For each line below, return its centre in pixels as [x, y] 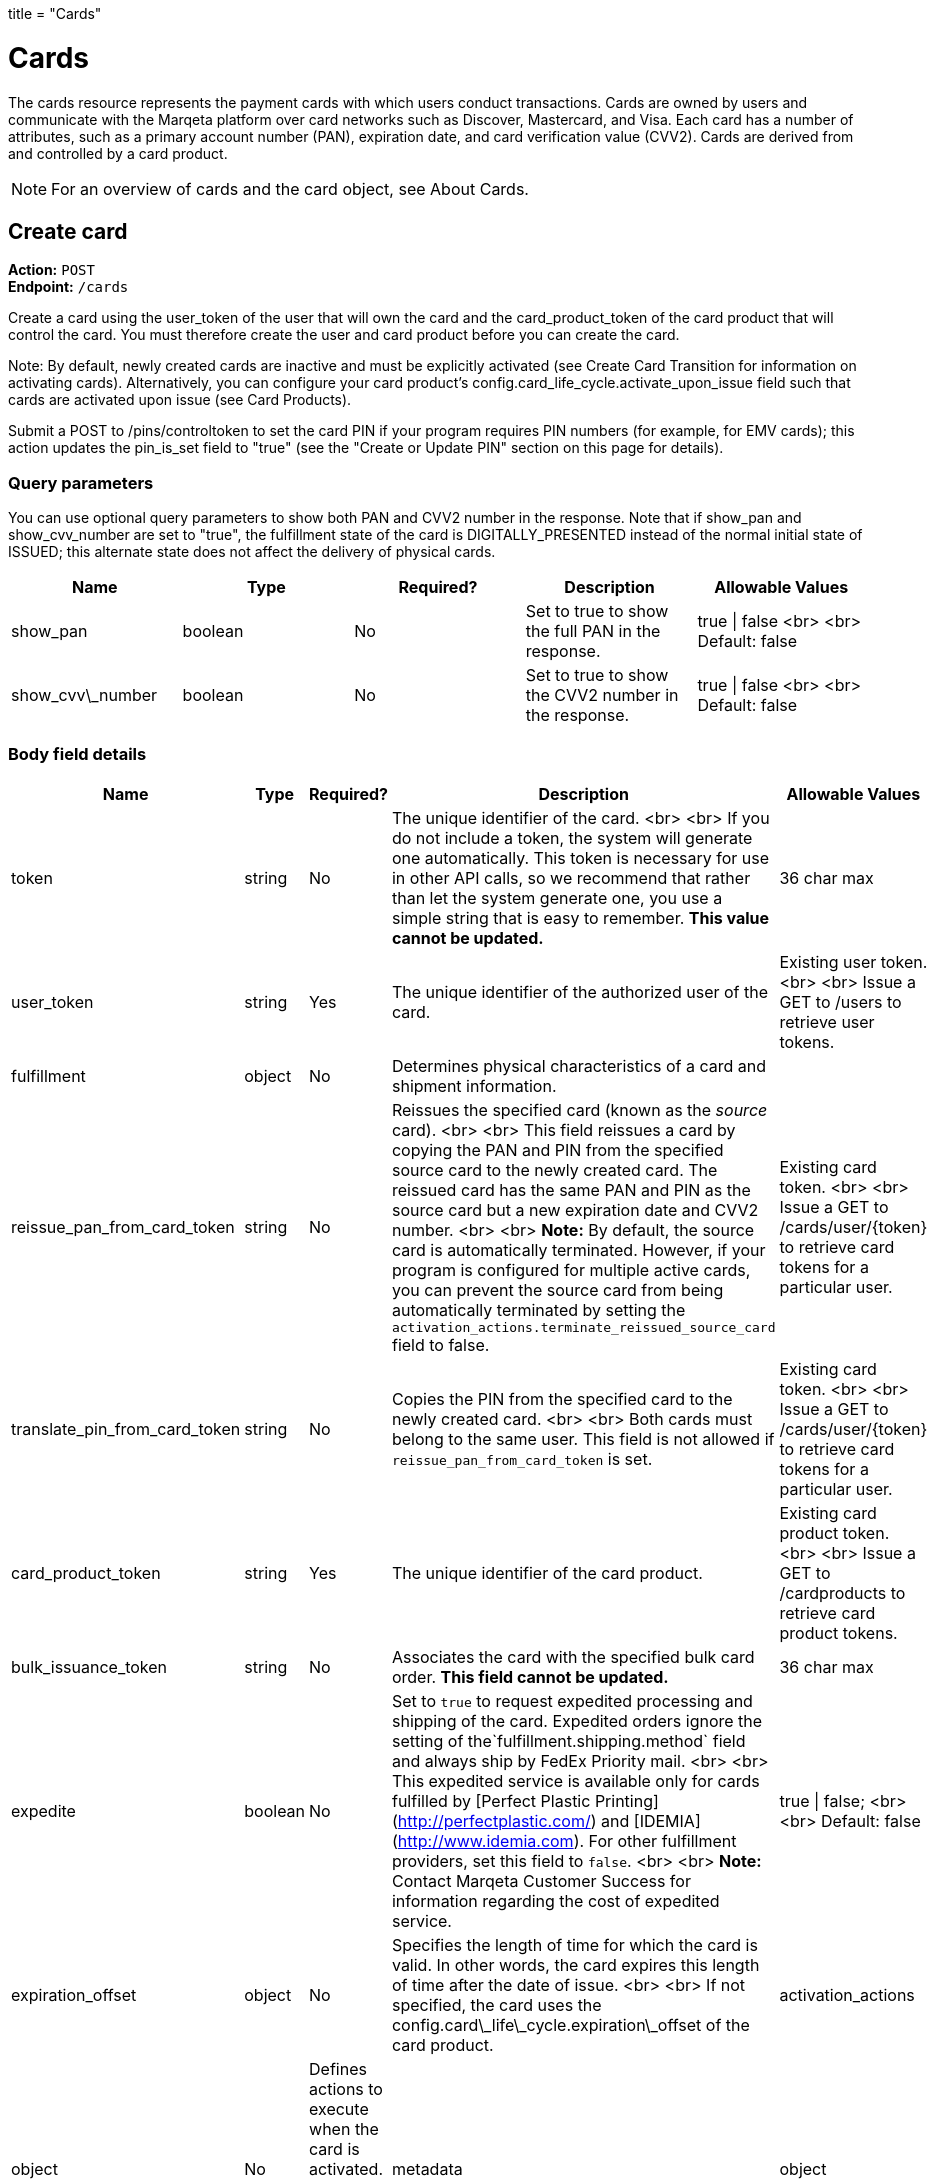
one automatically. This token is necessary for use [580, 857]
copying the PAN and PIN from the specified [557, 1149]
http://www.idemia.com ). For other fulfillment [567, 1840]
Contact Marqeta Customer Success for [541, 1880]
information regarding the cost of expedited [555, 1900]
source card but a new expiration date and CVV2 [575, 1209]
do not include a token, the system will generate [572, 837]
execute [339, 2108]
